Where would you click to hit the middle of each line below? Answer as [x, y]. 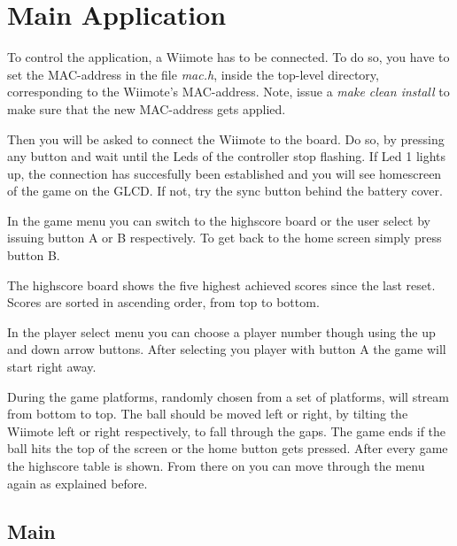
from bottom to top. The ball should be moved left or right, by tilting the [208, 414]
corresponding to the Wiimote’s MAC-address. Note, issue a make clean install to [228, 92]
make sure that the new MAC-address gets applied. [147, 108]
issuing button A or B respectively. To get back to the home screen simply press [225, 238]
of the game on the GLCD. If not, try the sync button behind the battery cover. [225, 191]
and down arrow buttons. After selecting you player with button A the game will [227, 349]
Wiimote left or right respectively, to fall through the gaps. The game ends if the [227, 431]
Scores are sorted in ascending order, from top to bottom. [163, 302]
